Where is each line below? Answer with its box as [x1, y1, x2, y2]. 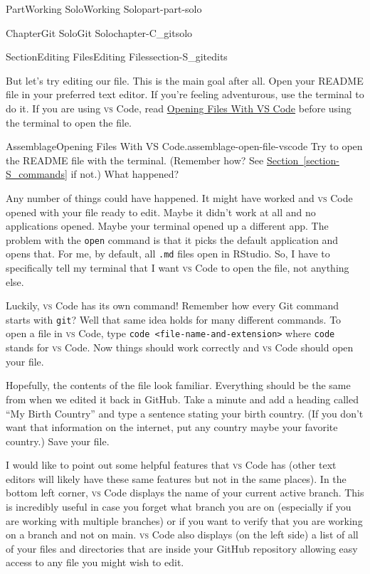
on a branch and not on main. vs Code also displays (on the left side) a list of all [6, 527, 359, 542]
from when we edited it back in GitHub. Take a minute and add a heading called [6, 391, 359, 406]
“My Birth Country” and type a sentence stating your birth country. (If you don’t [6, 405, 364, 420]
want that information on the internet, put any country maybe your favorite [6, 420, 338, 435]
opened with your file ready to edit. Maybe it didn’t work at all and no [6, 204, 316, 219]
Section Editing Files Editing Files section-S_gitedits [6, 49, 228, 64]
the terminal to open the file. [6, 115, 132, 129]
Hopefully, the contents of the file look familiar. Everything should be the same [6, 378, 351, 393]
